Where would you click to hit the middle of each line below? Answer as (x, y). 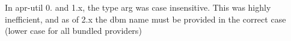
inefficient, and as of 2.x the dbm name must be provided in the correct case (145, 19)
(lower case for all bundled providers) (73, 31)
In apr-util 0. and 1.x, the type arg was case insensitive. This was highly (138, 7)
